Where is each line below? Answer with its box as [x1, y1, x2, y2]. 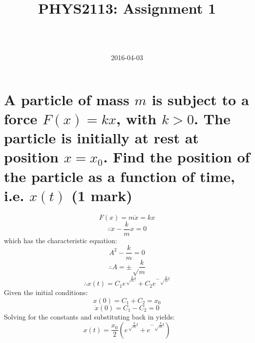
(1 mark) [71, 185, 132, 205]
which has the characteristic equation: [4, 235, 117, 245]
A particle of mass [4, 89, 129, 109]
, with [116, 109, 157, 129]
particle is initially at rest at [4, 128, 199, 148]
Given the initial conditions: [4, 287, 88, 297]
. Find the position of [103, 147, 250, 167]
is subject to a [151, 89, 249, 109]
